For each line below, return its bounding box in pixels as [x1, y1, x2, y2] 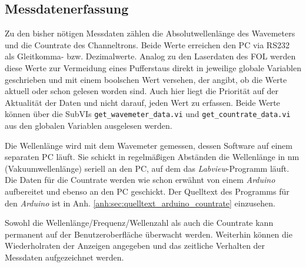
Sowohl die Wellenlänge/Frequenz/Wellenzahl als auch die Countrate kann [5, 216, 274, 229]
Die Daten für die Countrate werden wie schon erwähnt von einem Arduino [5, 173, 275, 186]
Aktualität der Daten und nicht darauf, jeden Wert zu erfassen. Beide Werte [5, 96, 280, 108]
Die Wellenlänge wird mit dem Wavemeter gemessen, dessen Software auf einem [5, 139, 292, 151]
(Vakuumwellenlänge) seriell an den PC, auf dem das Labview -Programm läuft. [5, 162, 290, 174]
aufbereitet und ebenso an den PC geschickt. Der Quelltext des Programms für [5, 185, 290, 197]
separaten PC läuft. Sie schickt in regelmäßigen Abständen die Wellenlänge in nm [5, 151, 300, 163]
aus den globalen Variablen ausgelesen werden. [5, 119, 172, 132]
